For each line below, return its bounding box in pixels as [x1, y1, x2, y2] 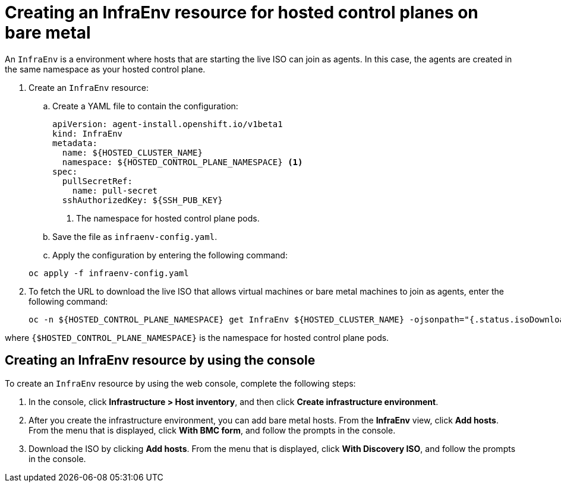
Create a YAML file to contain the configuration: [52, 100, 238, 111]
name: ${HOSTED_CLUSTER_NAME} [62, 147, 203, 157]
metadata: [52, 138, 97, 148]
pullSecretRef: [62, 176, 133, 186]
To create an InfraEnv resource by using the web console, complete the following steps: [5, 378, 356, 388]
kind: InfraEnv [52, 128, 123, 138]
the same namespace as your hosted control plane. [5, 64, 206, 74]
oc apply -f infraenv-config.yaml [29, 268, 189, 278]
